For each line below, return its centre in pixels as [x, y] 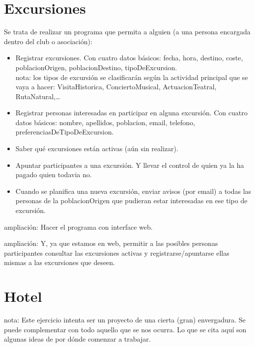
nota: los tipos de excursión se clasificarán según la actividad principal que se [132, 77]
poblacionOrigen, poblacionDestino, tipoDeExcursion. [96, 67]
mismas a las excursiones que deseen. [60, 262]
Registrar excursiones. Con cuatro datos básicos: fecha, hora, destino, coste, [129, 58]
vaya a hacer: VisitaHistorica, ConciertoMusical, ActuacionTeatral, [116, 87]
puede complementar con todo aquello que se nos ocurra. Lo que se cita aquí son [125, 329]
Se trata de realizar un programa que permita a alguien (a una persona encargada [127, 32]
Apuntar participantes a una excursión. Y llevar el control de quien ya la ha [130, 165]
